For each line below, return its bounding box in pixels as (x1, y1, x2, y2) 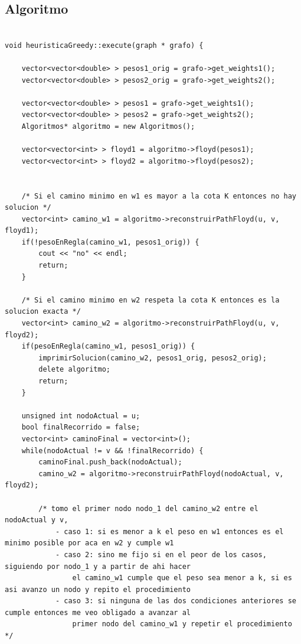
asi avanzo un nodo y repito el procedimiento (5, 585, 191, 594)
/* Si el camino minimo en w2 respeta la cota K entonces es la (21, 295, 280, 304)
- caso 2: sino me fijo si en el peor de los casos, (55, 550, 267, 559)
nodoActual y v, (5, 516, 68, 525)
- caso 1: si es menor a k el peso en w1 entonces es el (55, 527, 284, 536)
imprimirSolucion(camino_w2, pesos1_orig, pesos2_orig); (38, 353, 267, 362)
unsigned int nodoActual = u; (21, 411, 140, 420)
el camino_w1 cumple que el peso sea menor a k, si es (72, 574, 292, 583)
